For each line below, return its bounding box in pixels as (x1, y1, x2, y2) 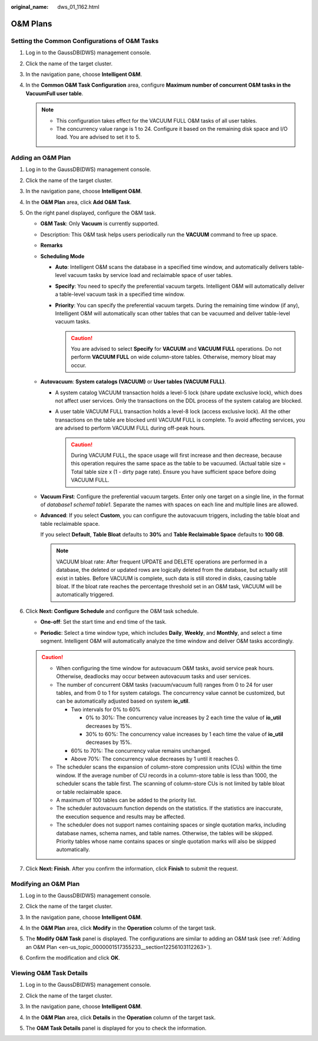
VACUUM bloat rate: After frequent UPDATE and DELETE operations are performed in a (56, 558, 267, 565)
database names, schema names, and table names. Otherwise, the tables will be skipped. (56, 829, 273, 836)
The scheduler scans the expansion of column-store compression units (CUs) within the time (56, 763, 282, 770)
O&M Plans (11, 18, 52, 29)
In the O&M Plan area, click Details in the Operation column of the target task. (25, 1014, 216, 1021)
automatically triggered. (56, 591, 114, 598)
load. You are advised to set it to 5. (56, 133, 141, 141)
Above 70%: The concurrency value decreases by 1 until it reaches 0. (71, 755, 240, 763)
